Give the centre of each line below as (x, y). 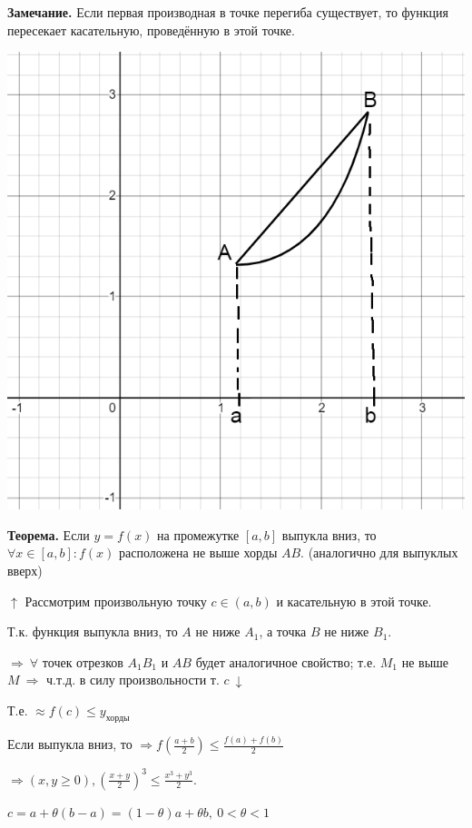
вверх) (25, 570)
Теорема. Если (49, 534)
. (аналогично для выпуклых (379, 552)
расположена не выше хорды (198, 552)
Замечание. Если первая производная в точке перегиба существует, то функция (228, 12)
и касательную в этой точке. (354, 601)
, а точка (283, 631)
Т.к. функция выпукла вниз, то (93, 631)
